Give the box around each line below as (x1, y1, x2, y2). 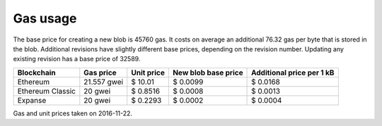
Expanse (17, 95, 47, 105)
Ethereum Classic (17, 86, 76, 96)
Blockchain (17, 68, 56, 77)
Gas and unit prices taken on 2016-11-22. (13, 109, 133, 118)
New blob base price (172, 68, 243, 77)
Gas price (83, 68, 117, 77)
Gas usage (13, 11, 77, 26)
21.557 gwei (83, 77, 124, 87)
